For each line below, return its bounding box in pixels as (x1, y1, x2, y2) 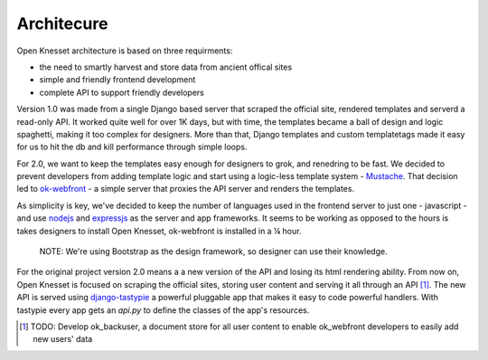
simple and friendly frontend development (39, 74, 196, 85)
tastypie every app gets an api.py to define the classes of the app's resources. (16, 304, 310, 316)
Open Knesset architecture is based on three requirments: (16, 45, 233, 56)
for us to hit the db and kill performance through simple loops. (16, 141, 248, 153)
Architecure (16, 14, 108, 33)
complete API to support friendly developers (39, 87, 205, 98)
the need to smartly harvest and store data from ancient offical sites (39, 62, 293, 72)
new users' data (33, 334, 93, 345)
